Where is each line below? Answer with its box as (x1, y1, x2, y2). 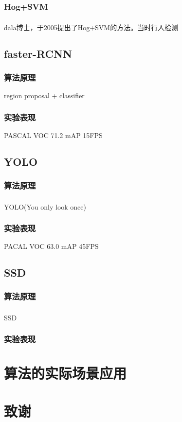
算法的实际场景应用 (4, 363, 127, 383)
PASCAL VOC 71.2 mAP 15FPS (4, 130, 103, 141)
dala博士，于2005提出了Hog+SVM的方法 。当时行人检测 (4, 22, 179, 32)
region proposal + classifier (4, 90, 85, 101)
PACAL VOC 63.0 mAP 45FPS (4, 241, 99, 251)
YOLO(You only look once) (4, 201, 86, 211)
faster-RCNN (4, 46, 72, 61)
